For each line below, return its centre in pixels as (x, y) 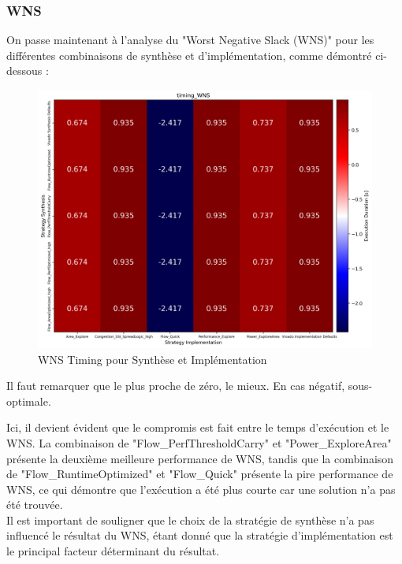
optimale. (29, 401)
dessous (24, 70)
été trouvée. (35, 505)
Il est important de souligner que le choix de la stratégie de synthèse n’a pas (190, 519)
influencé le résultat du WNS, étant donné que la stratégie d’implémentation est (200, 535)
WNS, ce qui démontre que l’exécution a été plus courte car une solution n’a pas (201, 489)
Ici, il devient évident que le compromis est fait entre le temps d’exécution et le (198, 427)
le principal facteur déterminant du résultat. (113, 551)
